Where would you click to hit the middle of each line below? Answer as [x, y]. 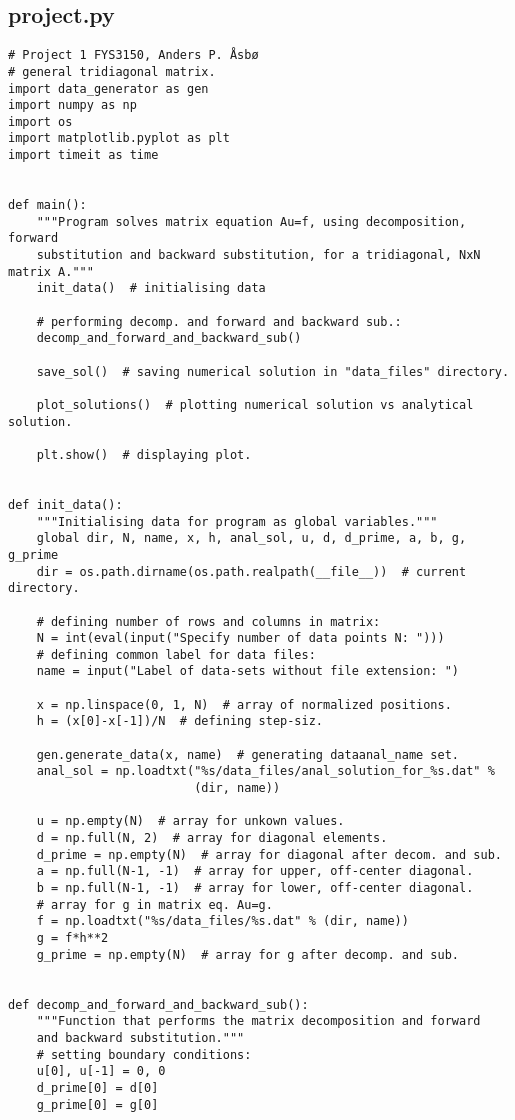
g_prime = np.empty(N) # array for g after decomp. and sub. [248, 954]
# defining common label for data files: [176, 654]
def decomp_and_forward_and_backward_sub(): [158, 1004]
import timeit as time [83, 155]
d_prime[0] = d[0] [97, 1087]
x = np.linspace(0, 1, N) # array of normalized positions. [244, 704]
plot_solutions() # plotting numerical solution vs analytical [255, 404]
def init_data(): [65, 504]
